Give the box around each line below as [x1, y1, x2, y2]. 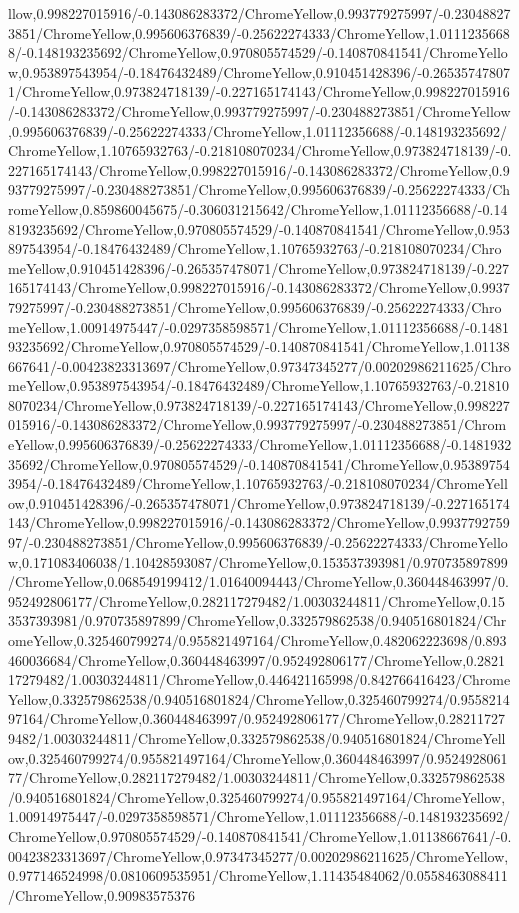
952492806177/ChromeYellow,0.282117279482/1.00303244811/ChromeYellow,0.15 [8, 590, 506, 611]
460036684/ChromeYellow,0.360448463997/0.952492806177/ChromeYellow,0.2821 [8, 649, 506, 670]
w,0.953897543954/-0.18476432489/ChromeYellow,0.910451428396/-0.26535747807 [8, 61, 511, 82]
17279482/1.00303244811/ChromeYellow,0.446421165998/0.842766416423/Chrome [8, 669, 511, 690]
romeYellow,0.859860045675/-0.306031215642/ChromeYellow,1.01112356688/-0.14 [8, 198, 508, 219]
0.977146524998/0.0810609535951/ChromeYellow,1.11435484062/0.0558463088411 [8, 865, 508, 886]
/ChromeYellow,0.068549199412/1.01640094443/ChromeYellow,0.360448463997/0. [8, 571, 509, 592]
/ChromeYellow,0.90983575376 [8, 884, 196, 905]
